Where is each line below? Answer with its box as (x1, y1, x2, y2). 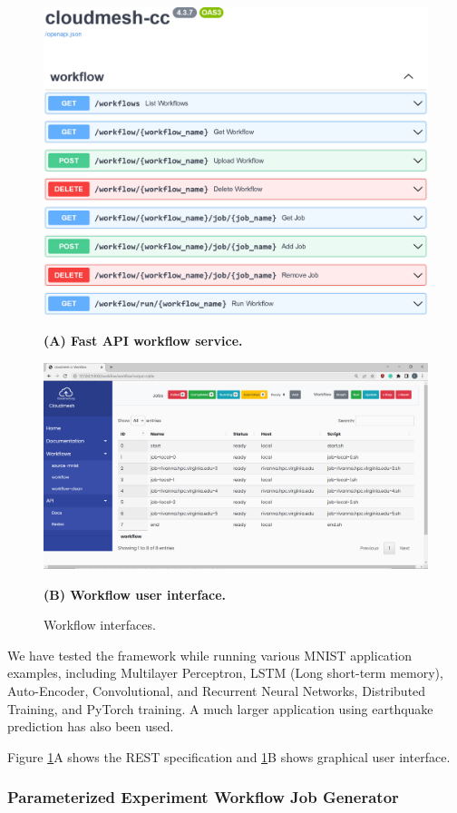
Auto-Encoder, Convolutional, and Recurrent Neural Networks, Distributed (7, 681, 426, 700)
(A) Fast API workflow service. (44, 331, 243, 350)
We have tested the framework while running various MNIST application (7, 645, 412, 664)
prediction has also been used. (7, 717, 174, 736)
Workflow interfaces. (44, 615, 156, 634)
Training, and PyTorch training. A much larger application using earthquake (7, 699, 433, 718)
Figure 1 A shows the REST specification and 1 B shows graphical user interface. (7, 747, 451, 766)
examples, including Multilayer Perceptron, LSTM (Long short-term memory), (7, 663, 443, 682)
